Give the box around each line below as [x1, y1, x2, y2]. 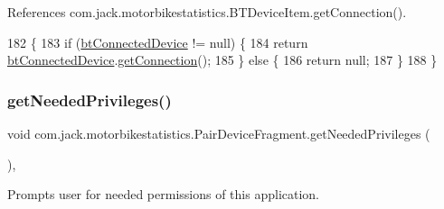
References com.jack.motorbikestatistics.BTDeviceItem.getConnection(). [7, 3, 407, 21]
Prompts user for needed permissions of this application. [7, 185, 320, 204]
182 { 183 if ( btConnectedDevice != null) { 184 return [7, 32, 308, 51]
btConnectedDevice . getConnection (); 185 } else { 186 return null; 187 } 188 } [7, 50, 438, 69]
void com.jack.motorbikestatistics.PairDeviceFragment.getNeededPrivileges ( [7, 124, 430, 142]
